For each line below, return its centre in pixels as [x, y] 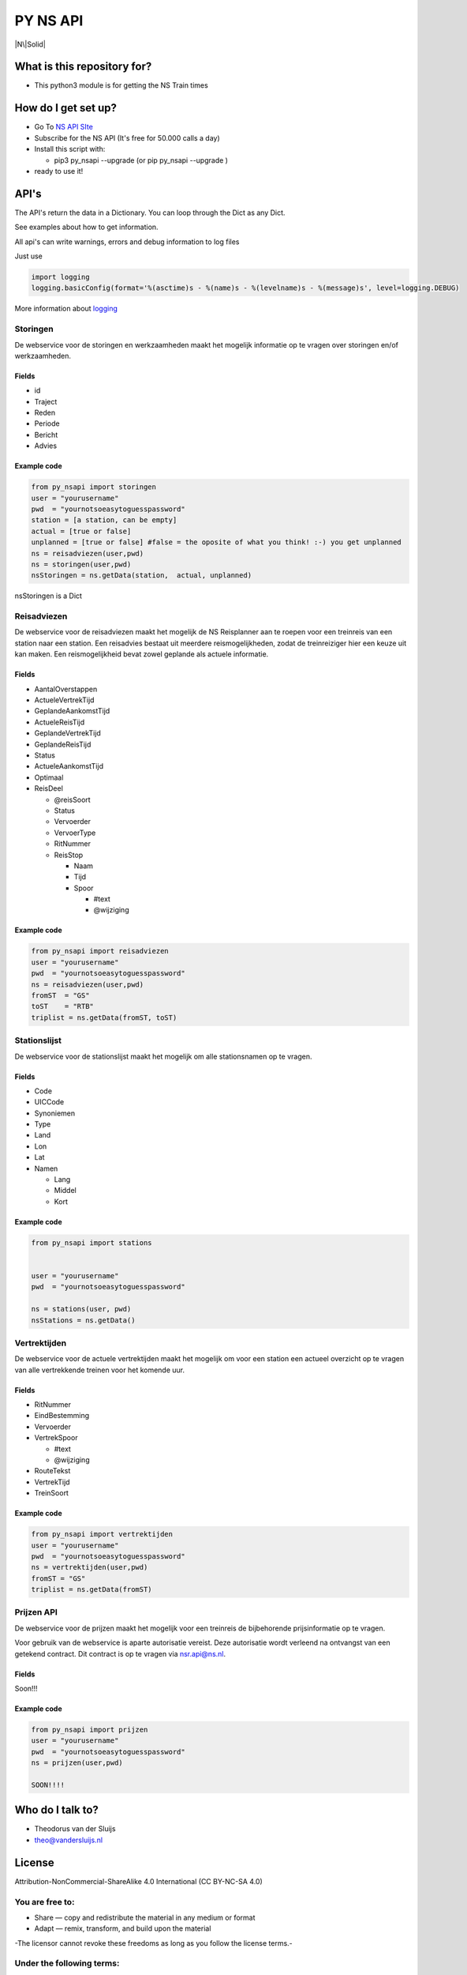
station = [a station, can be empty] [104, 520]
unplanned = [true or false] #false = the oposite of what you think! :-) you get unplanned [216, 542]
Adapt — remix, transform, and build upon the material [123, 1928]
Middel [65, 1191]
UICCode [49, 1102]
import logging [60, 277]
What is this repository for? [83, 67]
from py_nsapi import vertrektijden [102, 1534]
